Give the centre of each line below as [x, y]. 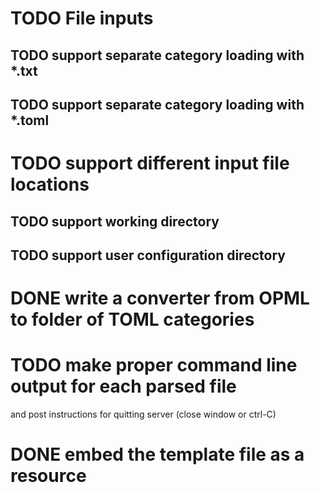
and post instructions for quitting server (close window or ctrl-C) [143, 414]
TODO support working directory [115, 221]
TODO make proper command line [154, 365]
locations [50, 184]
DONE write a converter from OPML [160, 298]
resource [48, 476]
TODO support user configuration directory [148, 255]
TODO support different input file [150, 163]
